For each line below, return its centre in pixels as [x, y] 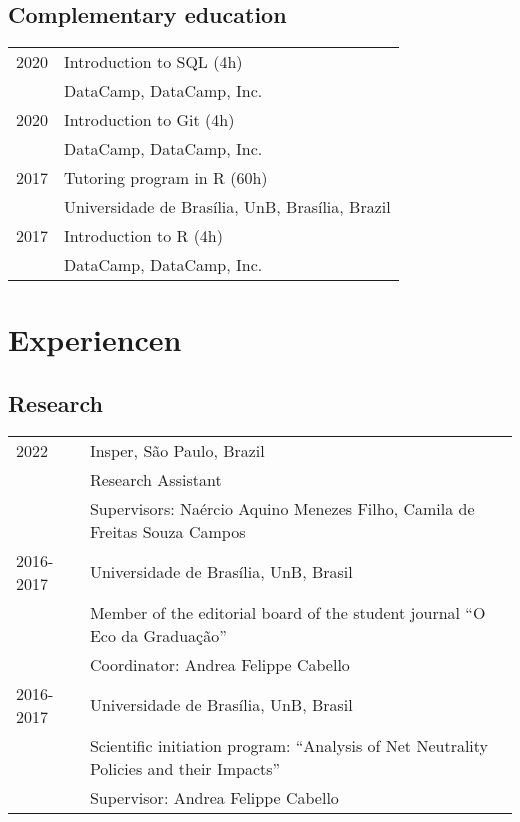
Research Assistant [155, 479]
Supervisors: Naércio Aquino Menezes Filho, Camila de [282, 508]
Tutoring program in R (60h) [166, 178]
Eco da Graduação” [158, 635]
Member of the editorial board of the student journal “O [287, 612]
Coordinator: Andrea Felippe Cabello [219, 664]
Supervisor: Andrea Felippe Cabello [214, 797]
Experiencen [95, 339]
